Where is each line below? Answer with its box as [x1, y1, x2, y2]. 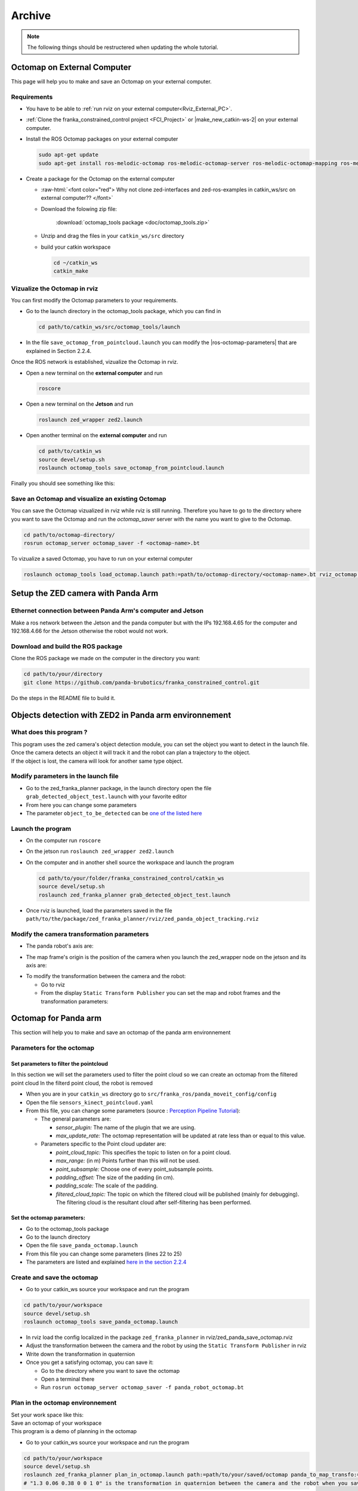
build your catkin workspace [41, 243, 111, 250]
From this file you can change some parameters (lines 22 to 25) [26, 1250, 182, 1257]
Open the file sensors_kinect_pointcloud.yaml [26, 1099, 154, 1106]
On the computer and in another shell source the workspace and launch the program [26, 859, 234, 866]
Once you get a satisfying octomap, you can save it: [26, 1359, 154, 1366]
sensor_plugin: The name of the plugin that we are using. [55, 1124, 196, 1131]
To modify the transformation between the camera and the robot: [26, 973, 186, 980]
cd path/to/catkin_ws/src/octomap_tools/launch [38, 324, 180, 330]
